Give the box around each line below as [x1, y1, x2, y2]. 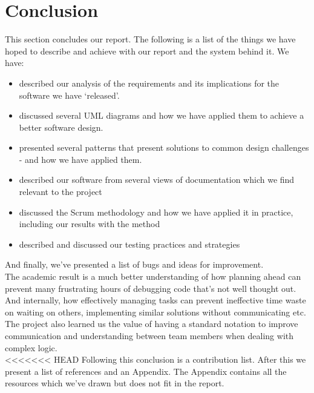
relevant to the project [19, 185, 102, 198]
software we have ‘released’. [19, 88, 120, 101]
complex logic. [5, 341, 57, 354]
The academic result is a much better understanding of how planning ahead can [5, 270, 301, 283]
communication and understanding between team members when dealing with [5, 329, 294, 342]
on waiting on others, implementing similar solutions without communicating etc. [5, 305, 306, 318]
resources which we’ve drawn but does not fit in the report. [5, 377, 224, 389]
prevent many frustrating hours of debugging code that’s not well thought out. [5, 282, 296, 294]
